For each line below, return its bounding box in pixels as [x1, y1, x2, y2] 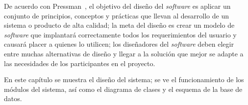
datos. [4, 93, 22, 104]
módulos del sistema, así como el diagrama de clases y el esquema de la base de [4, 84, 243, 94]
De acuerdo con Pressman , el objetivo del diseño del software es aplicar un [4, 1, 231, 11]
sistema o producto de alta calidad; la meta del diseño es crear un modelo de [4, 20, 235, 30]
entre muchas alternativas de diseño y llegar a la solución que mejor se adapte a [4, 48, 244, 58]
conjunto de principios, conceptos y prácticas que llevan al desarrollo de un [4, 10, 229, 20]
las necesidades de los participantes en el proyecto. [4, 58, 155, 68]
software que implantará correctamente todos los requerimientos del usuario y [4, 29, 237, 39]
